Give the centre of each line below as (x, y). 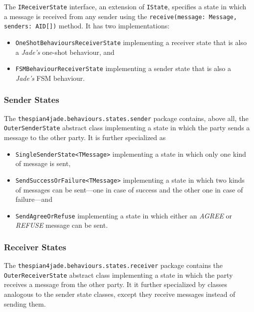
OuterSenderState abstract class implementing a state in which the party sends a (127, 128)
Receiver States (35, 247)
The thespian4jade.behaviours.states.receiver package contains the (114, 265)
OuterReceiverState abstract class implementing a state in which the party (118, 275)
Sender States (32, 100)
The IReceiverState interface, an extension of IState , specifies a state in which (125, 6)
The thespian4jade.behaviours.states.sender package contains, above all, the (126, 118)
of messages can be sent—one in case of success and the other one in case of (129, 189)
